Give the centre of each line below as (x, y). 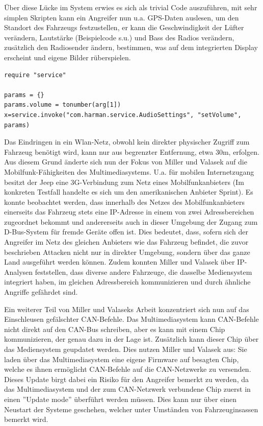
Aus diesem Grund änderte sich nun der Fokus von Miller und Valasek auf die (126, 162)
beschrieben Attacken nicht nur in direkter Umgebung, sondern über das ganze (127, 252)
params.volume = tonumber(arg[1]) (63, 105)
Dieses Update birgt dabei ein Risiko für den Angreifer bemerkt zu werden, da (126, 379)
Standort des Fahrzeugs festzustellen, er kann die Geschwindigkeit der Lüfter (124, 27)
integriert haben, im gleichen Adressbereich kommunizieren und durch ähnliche (127, 282)
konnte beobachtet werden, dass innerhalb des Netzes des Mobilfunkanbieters (124, 202)
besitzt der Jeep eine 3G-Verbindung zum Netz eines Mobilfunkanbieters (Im (124, 182)
